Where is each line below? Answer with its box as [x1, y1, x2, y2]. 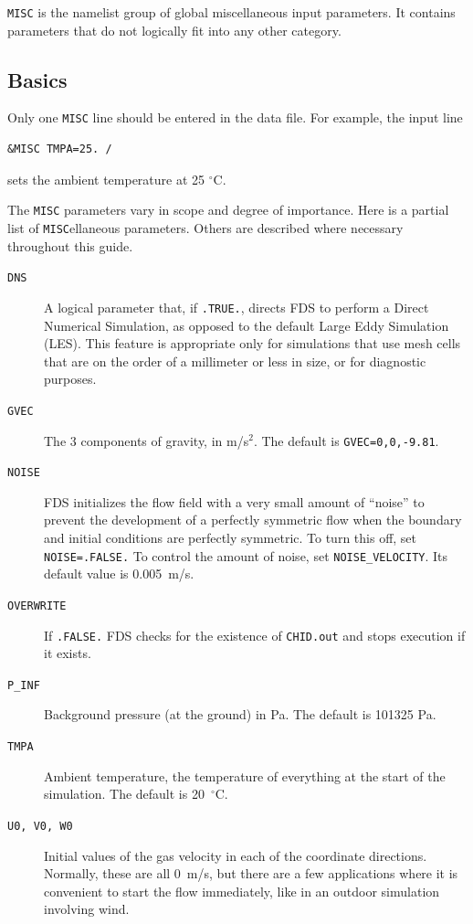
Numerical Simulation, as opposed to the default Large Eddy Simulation [44, 315, 449, 335]
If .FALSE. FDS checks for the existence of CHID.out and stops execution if [44, 625, 466, 644]
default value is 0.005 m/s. [44, 564, 194, 583]
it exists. [44, 643, 91, 663]
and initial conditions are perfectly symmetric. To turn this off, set [44, 528, 417, 547]
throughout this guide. [7, 236, 133, 255]
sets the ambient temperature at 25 [7, 169, 205, 188]
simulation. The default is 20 [44, 784, 205, 803]
